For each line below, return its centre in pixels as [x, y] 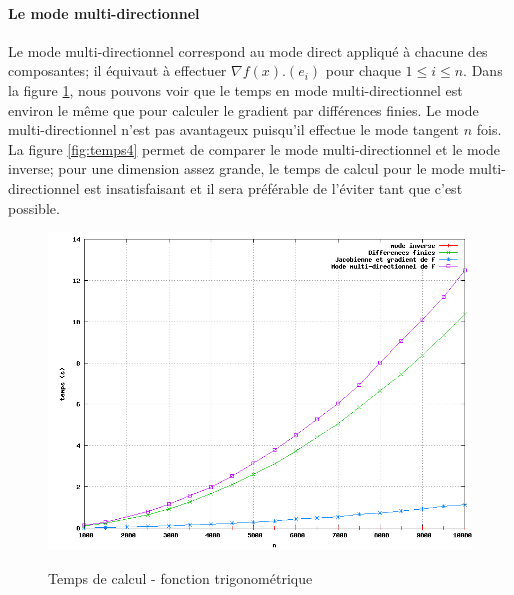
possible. [34, 207]
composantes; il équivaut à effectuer [117, 70]
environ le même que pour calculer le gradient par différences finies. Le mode [243, 109]
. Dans [483, 70]
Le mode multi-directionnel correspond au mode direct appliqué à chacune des [248, 50]
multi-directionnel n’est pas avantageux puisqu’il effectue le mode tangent [233, 129]
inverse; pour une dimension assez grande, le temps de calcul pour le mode [236, 168]
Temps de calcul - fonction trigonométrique [180, 577]
